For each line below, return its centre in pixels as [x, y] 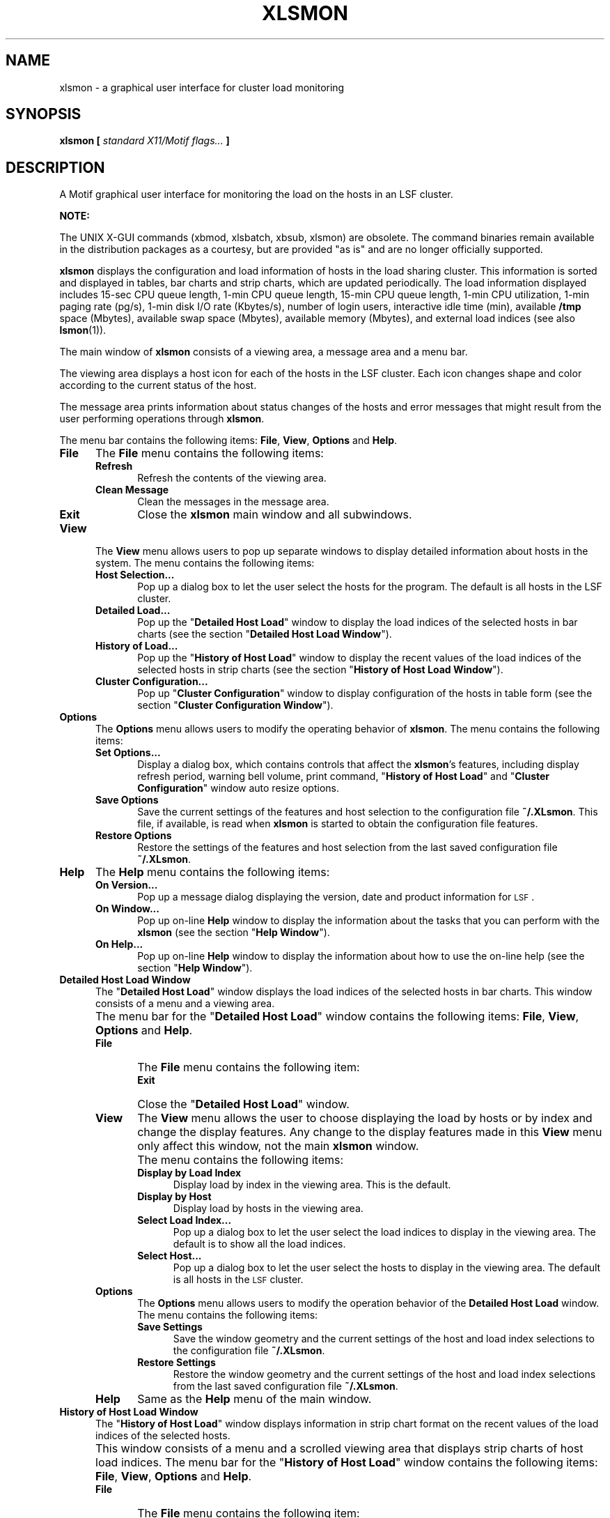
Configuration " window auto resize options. [238, 788]
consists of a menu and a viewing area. [185, 1004]
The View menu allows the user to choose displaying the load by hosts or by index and [365, 1118]
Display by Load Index [189, 1173]
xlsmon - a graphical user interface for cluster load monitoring [202, 87]
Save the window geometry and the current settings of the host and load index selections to [384, 1339]
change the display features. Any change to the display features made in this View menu [370, 1132]
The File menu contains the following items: [209, 453]
